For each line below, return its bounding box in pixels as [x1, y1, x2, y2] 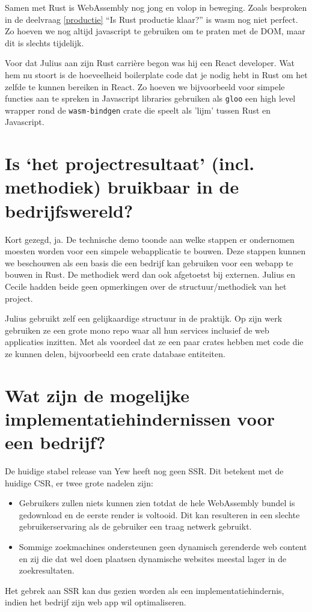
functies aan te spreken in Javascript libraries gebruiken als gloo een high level [5, 92, 296, 105]
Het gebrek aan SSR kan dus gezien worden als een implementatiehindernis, [5, 584, 284, 596]
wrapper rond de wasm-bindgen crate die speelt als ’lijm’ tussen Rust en [5, 103, 271, 116]
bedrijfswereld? [5, 198, 133, 222]
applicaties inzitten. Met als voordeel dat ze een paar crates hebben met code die [5, 335, 304, 348]
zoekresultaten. [19, 564, 75, 577]
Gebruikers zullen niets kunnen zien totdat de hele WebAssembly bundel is [19, 497, 295, 509]
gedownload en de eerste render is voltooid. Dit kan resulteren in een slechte [19, 508, 300, 521]
